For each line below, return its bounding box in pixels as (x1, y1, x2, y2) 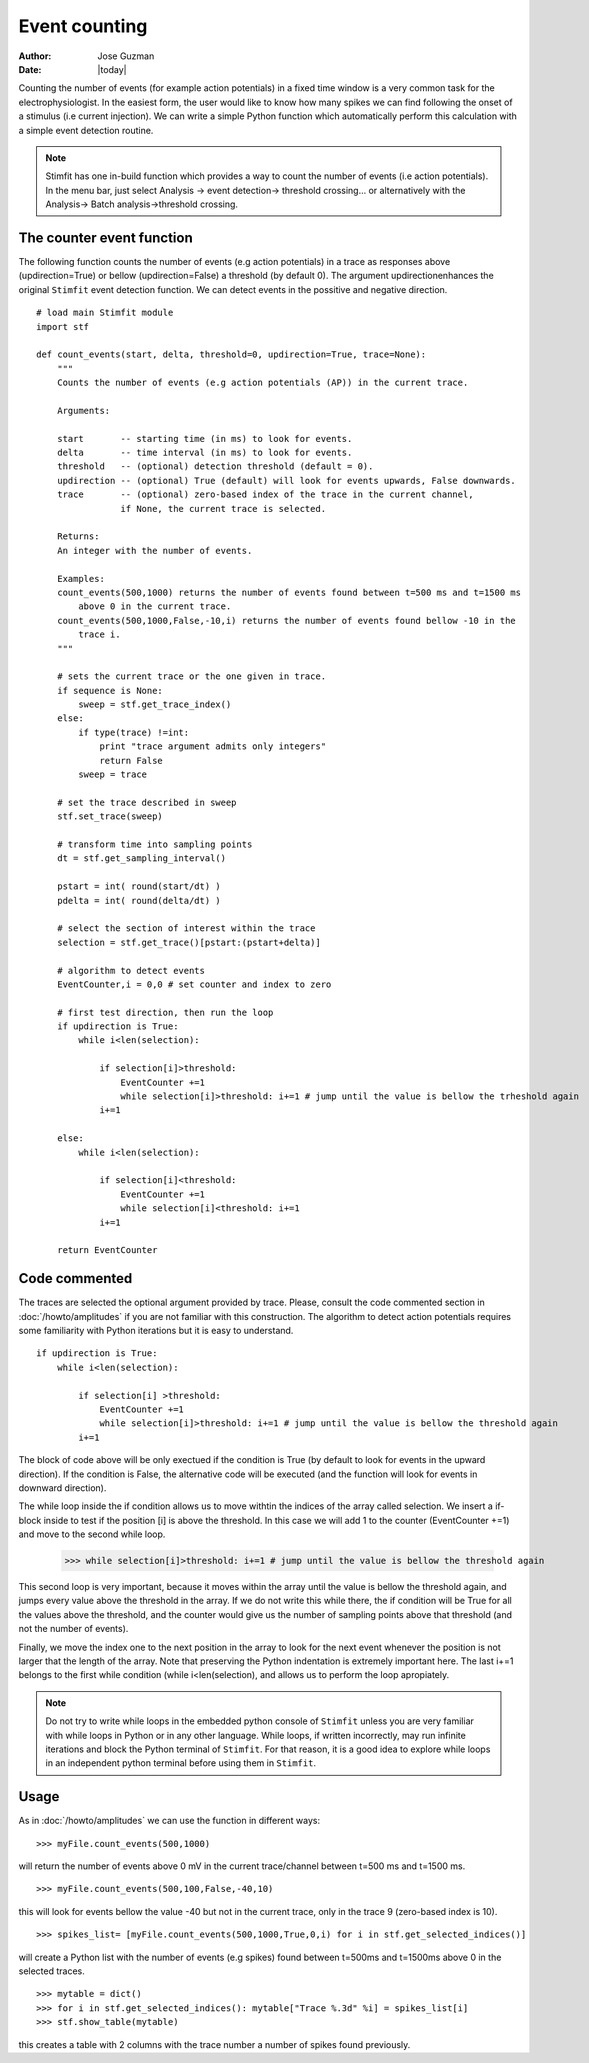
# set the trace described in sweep (56, 796, 237, 808)
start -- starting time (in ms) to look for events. (56, 433, 353, 444)
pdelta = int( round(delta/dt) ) (56, 895, 222, 906)
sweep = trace (78, 769, 148, 780)
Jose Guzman (97, 50, 155, 62)
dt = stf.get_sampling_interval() (56, 853, 227, 864)
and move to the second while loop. (18, 1528, 166, 1540)
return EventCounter (56, 1245, 158, 1256)
